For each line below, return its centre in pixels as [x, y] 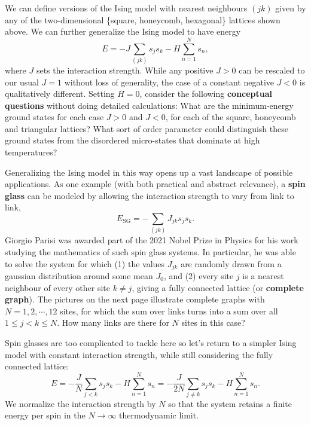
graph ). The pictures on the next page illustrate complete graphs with [135, 299]
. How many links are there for [113, 322]
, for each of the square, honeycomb [231, 117]
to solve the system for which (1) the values [85, 263]
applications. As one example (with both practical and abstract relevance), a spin [155, 184]
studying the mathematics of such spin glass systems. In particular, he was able [150, 251]
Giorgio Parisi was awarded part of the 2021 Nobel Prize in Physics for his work [152, 240]
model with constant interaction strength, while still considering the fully [139, 354]
